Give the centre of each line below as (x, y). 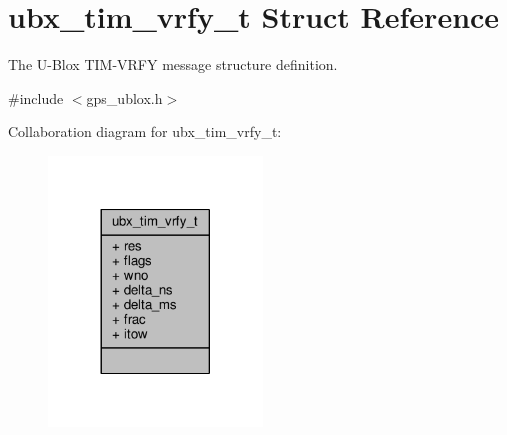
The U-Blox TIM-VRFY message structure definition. (173, 64)
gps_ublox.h (124, 97)
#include (36, 97)
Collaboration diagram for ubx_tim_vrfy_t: (145, 131)
